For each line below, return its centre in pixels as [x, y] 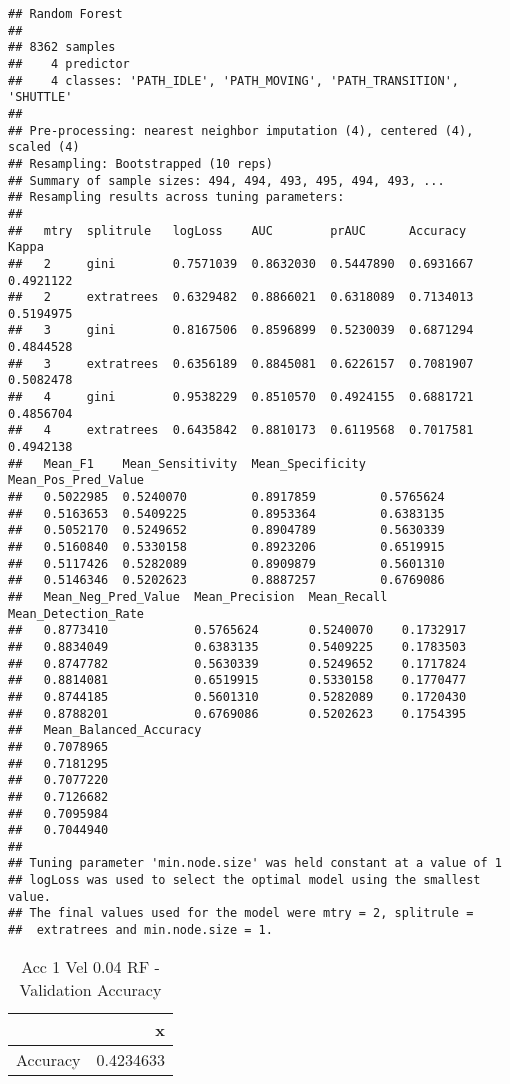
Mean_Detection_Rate [76, 613]
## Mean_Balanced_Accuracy [105, 730]
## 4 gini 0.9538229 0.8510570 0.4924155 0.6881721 [241, 397]
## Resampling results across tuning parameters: [176, 197]
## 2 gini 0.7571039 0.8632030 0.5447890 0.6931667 [241, 263]
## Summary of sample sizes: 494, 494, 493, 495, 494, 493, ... [226, 180]
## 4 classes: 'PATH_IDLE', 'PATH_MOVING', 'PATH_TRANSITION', [234, 80]
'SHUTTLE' [40, 97]
